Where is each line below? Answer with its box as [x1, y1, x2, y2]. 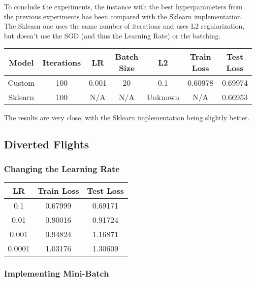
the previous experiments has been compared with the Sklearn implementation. [4, 11, 243, 21]
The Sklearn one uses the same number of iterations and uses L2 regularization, [4, 21, 245, 31]
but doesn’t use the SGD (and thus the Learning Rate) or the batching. [4, 30, 221, 40]
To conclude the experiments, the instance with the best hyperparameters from [4, 1, 243, 11]
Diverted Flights [4, 137, 89, 152]
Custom [8, 77, 35, 89]
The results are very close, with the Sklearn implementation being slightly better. [4, 112, 250, 123]
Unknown [146, 91, 180, 103]
